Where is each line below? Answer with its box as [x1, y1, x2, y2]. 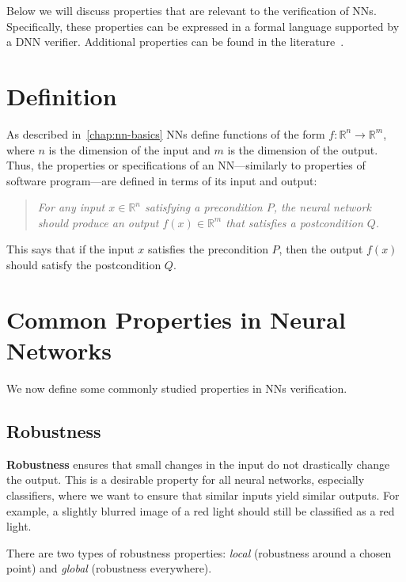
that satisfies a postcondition [226, 214, 363, 230]
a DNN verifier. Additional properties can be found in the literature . [6, 33, 344, 50]
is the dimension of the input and [48, 141, 211, 158]
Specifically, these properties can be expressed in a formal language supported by [6, 17, 400, 34]
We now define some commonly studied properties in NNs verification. [6, 379, 347, 396]
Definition [6, 79, 117, 112]
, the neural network [273, 199, 371, 215]
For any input [37, 199, 105, 215]
